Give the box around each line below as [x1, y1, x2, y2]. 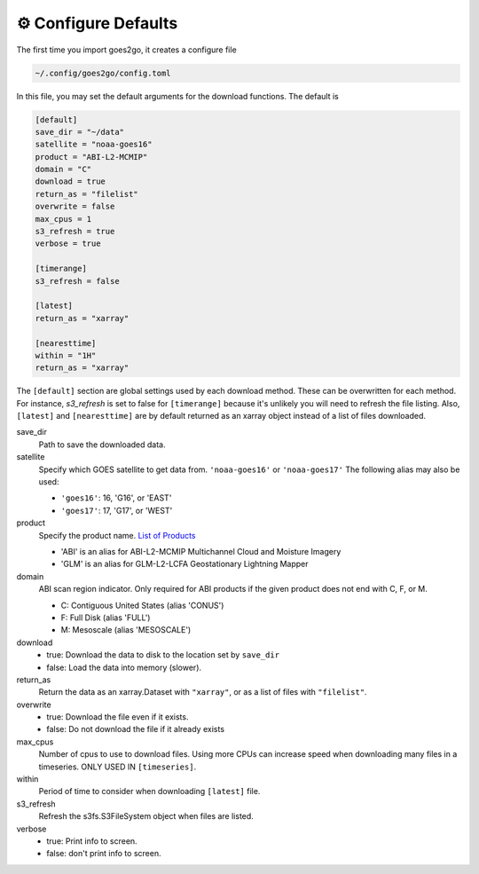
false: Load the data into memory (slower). [46, 662, 202, 673]
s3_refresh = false [35, 276, 120, 286]
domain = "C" [35, 164, 92, 175]
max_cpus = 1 [35, 214, 92, 224]
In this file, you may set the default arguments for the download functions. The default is [16, 91, 339, 101]
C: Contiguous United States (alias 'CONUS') [60, 600, 224, 610]
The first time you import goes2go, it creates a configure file [16, 44, 237, 55]
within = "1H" [35, 350, 97, 360]
